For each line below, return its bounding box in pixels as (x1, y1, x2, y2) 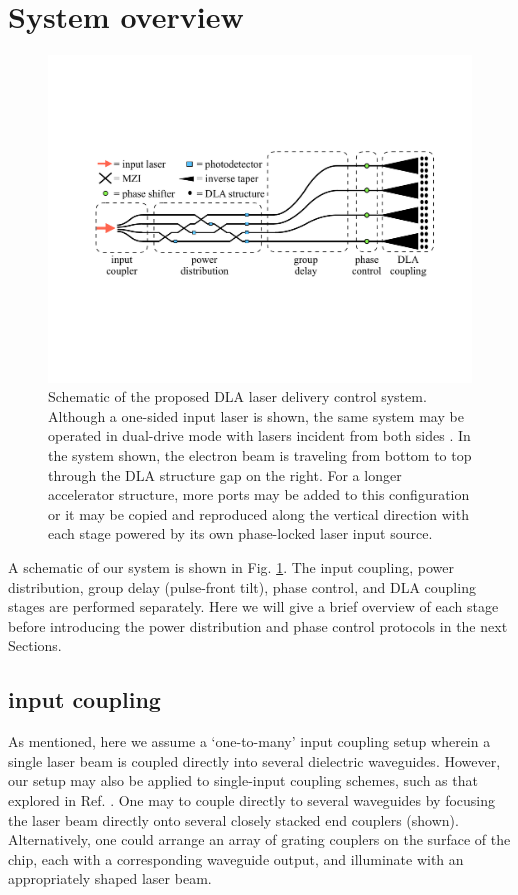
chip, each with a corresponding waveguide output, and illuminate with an (8, 848, 464, 869)
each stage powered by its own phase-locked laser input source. (48, 523, 433, 544)
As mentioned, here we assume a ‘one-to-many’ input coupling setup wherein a (8, 731, 491, 752)
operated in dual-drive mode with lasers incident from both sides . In (48, 425, 471, 446)
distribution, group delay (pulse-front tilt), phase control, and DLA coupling (8, 576, 476, 597)
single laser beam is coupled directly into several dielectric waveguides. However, (8, 750, 501, 771)
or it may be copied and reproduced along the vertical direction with (48, 503, 469, 524)
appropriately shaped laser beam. (8, 868, 212, 889)
